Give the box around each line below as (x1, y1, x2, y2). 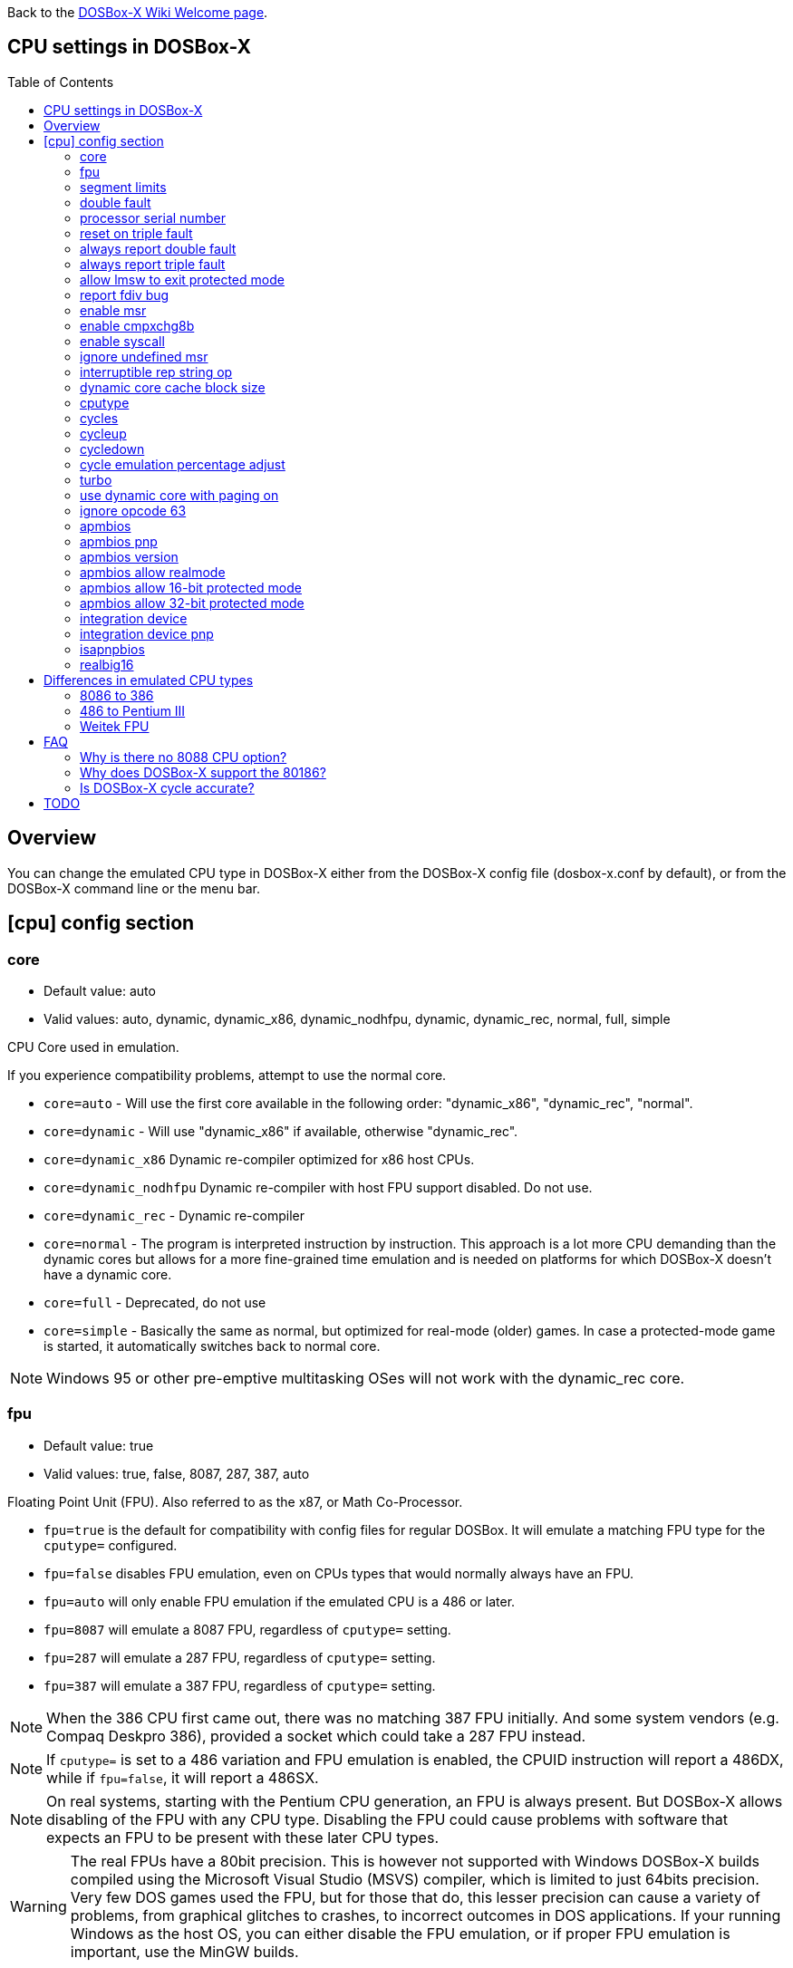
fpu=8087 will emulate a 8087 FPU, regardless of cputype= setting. (44, 1621, 451, 1637)
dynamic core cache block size (80, 379, 266, 395)
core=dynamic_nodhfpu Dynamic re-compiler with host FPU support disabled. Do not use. (44, 1179, 593, 1195)
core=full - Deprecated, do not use (44, 1294, 266, 1310)
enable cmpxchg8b (80, 317, 195, 333)
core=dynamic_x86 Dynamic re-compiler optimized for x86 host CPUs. (44, 1151, 475, 1167)
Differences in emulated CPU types (44, 671, 254, 688)
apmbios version (80, 548, 179, 564)
